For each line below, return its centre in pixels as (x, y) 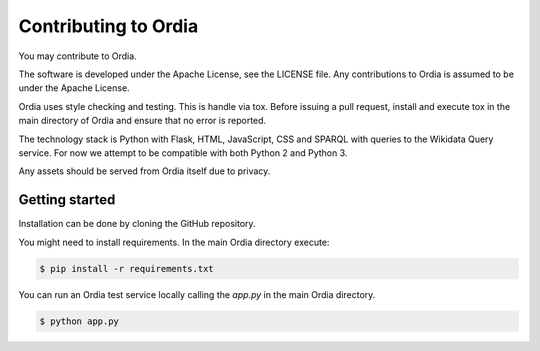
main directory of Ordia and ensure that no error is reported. (142, 121)
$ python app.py (79, 321)
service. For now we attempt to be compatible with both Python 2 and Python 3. (183, 152)
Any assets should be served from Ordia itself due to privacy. (144, 171)
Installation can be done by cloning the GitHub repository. (137, 224)
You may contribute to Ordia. (77, 56)
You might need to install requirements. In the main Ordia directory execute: (174, 242)
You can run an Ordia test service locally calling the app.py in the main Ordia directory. (197, 294)
